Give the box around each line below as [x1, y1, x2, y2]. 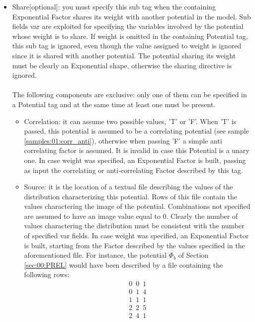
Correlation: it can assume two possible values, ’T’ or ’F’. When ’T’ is [24, 116, 237, 126]
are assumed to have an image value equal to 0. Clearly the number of [24, 210, 238, 221]
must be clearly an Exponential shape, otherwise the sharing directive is [12, 60, 232, 70]
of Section [178, 250, 209, 260]
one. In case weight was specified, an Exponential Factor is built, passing [24, 155, 246, 165]
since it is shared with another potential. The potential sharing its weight [12, 50, 236, 60]
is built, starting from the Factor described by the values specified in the [24, 240, 245, 250]
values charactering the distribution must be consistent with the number [24, 220, 245, 231]
